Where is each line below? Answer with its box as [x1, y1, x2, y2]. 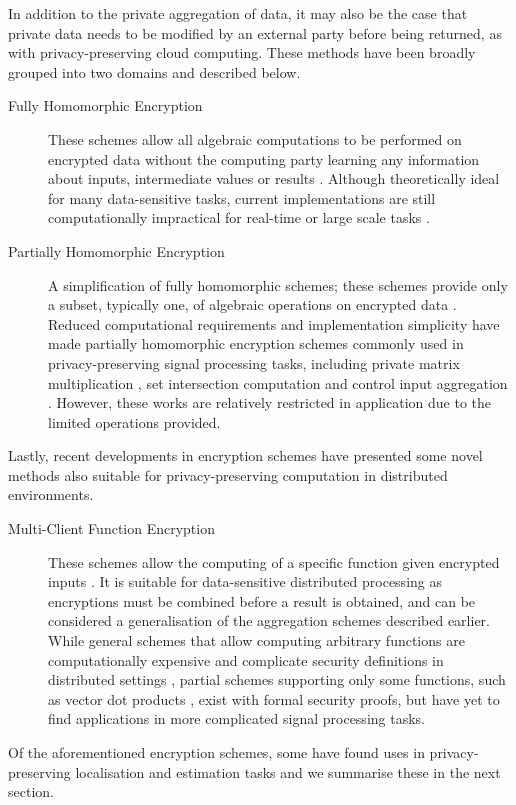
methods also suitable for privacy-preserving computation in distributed [8, 464, 448, 485]
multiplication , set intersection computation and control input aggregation [48, 372, 508, 393]
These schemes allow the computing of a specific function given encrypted [48, 551, 500, 572]
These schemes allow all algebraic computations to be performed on [48, 128, 462, 149]
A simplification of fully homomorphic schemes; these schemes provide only [48, 274, 508, 295]
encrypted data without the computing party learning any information [48, 148, 480, 169]
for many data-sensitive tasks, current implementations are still [48, 187, 436, 208]
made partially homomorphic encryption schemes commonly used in [48, 333, 464, 354]
